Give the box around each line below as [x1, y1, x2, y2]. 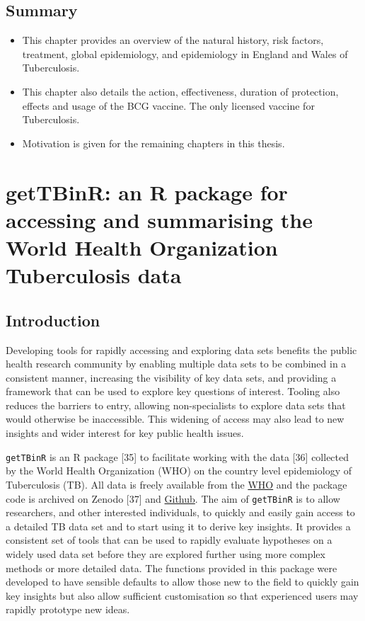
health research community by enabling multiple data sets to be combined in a [6, 356, 347, 371]
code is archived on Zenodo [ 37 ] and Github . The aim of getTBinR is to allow [6, 491, 340, 506]
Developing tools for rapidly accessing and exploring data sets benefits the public [6, 342, 357, 357]
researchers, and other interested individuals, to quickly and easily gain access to [6, 505, 355, 520]
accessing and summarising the [6, 205, 313, 234]
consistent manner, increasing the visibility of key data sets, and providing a [6, 370, 337, 384]
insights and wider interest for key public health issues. [6, 426, 244, 440]
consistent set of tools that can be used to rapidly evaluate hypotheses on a [6, 532, 332, 547]
